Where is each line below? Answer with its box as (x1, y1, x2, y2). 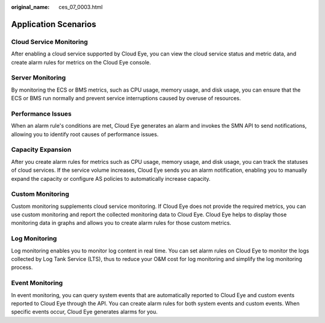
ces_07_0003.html (58, 4, 103, 10)
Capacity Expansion (11, 145, 72, 154)
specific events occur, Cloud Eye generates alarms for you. (11, 308, 158, 316)
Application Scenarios (11, 19, 96, 30)
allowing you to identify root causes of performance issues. (11, 130, 159, 138)
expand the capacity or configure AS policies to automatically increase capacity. (11, 175, 211, 182)
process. (11, 264, 33, 271)
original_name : (11, 4, 50, 10)
